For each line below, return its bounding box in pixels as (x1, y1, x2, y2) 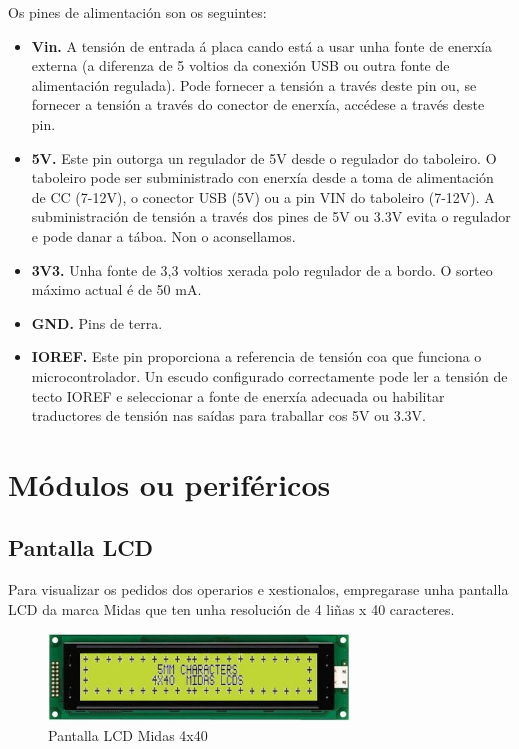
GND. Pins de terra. (31, 312, 163, 333)
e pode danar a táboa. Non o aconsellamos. (31, 225, 296, 246)
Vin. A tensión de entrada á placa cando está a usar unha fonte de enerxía (31, 35, 492, 56)
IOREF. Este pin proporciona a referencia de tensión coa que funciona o (31, 346, 482, 367)
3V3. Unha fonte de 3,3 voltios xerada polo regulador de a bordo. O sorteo (31, 259, 493, 280)
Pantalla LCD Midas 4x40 (48, 724, 208, 745)
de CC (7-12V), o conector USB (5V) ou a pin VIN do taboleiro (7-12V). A (31, 186, 495, 207)
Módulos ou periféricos (8, 463, 331, 504)
